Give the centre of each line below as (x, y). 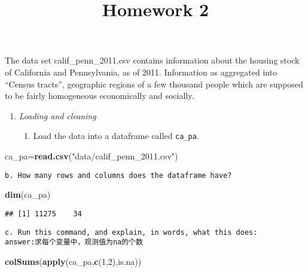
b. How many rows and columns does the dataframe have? (118, 175)
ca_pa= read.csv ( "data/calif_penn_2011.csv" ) (92, 156)
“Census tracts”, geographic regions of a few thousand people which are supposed (154, 84)
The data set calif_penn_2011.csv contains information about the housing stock (152, 60)
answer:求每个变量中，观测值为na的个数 (74, 242)
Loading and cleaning (57, 115)
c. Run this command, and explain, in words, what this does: (131, 232)
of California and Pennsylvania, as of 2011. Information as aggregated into (141, 72)
